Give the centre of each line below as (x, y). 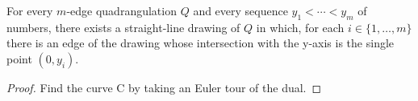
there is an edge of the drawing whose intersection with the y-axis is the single (201, 43)
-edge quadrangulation (121, 10)
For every (30, 10)
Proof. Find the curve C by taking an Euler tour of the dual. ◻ (164, 87)
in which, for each (300, 27)
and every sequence (240, 10)
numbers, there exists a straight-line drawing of (123, 27)
